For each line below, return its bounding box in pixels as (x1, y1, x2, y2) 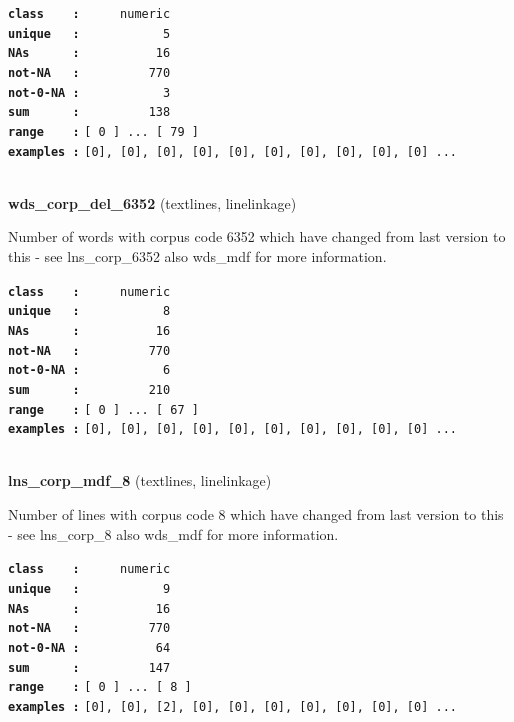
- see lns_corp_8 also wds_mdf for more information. (8, 523, 339, 544)
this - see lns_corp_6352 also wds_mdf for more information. (8, 246, 387, 267)
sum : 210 (8, 382, 171, 397)
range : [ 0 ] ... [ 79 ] (8, 124, 199, 139)
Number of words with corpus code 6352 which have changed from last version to (8, 226, 506, 247)
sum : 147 (8, 660, 171, 675)
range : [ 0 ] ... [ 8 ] (8, 680, 192, 695)
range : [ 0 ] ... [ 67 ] (8, 402, 199, 417)
